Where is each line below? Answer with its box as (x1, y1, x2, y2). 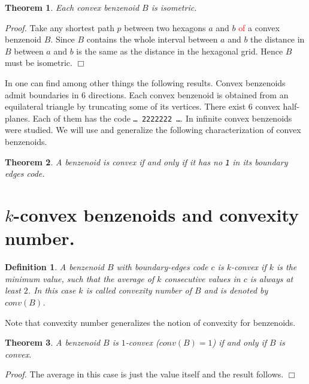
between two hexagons (124, 21, 206, 34)
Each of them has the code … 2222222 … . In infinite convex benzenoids (32, 111, 292, 124)
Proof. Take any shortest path (5, 21, 114, 34)
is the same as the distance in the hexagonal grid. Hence (76, 44, 283, 57)
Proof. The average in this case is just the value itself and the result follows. (5, 368, 284, 380)
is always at (250, 272, 293, 285)
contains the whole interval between (86, 33, 218, 46)
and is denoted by (204, 284, 268, 297)
